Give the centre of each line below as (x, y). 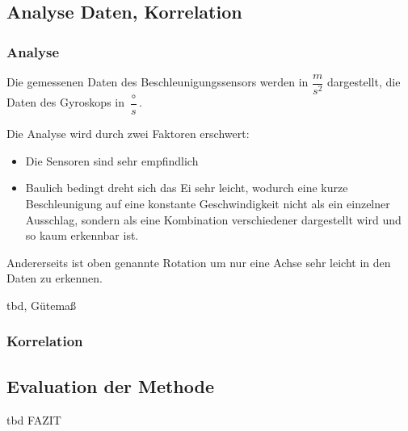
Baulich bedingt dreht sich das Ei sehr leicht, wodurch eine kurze (187, 188)
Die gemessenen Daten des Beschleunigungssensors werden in (158, 82)
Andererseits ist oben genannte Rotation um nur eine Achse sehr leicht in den (199, 262)
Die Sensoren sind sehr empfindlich (112, 160)
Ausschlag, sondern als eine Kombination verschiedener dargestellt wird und (213, 219)
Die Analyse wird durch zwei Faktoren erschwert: (128, 134)
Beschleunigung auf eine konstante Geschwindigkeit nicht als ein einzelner (208, 203)
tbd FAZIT (34, 419)
